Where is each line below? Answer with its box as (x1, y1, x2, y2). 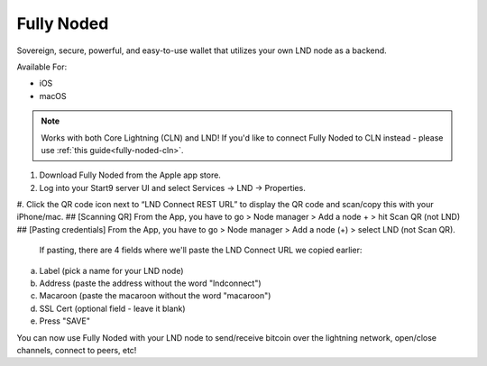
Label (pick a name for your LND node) (39, 265, 184, 276)
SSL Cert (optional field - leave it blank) (39, 303, 186, 314)
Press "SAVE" (39, 316, 90, 326)
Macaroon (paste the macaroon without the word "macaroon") (39, 290, 271, 301)
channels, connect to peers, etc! (16, 344, 137, 355)
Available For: (16, 61, 68, 72)
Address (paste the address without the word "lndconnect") (39, 278, 262, 288)
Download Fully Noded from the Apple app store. (39, 169, 221, 180)
